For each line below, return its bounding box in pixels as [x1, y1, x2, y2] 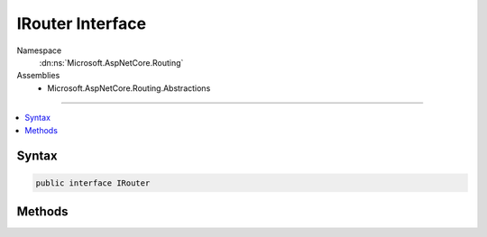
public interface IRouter [35, 178, 151, 188]
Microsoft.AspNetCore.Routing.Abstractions [47, 82, 211, 94]
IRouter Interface [16, 14, 147, 33]
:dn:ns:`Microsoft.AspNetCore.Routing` [39, 57, 184, 68]
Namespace [16, 45, 62, 56]
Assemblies [16, 70, 60, 81]
